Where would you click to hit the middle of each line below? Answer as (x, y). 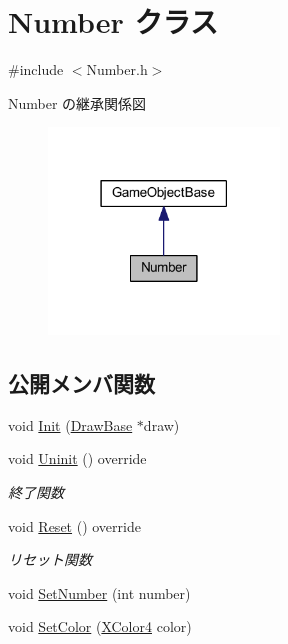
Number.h (117, 69)
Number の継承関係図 (77, 102)
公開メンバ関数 (81, 383)
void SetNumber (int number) (99, 592)
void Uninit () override (77, 458)
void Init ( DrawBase (70, 424)
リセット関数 (50, 559)
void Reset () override (74, 525)
